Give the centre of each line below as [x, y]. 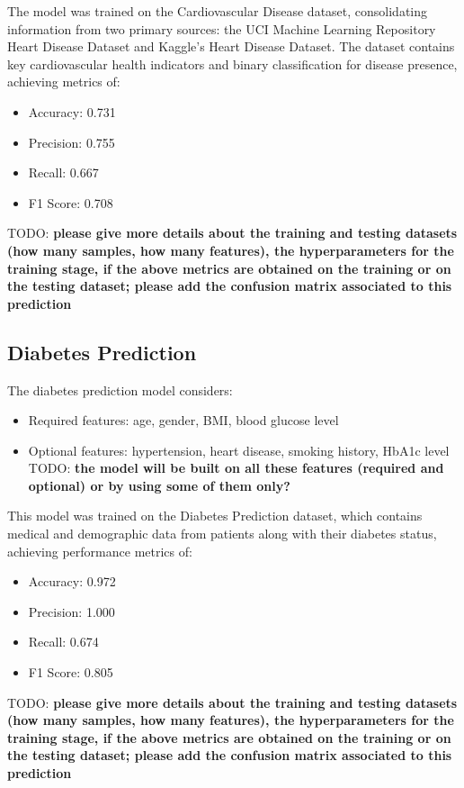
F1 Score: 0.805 [71, 672]
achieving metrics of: [64, 82]
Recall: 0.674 [63, 642]
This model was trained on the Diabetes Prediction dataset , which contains [215, 516]
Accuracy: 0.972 [72, 581]
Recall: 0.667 [63, 172]
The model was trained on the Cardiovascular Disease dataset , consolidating [218, 11]
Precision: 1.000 [71, 611]
